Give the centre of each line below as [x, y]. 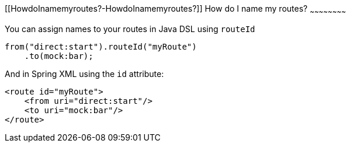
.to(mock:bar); [59, 56]
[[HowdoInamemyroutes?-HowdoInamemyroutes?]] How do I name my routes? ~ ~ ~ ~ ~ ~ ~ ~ [175, 10]
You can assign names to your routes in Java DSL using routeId [130, 29]
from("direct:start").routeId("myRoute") [101, 46]
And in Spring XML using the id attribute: [84, 73]
